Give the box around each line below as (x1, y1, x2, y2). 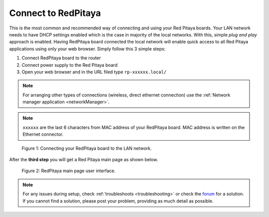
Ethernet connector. (22, 131, 64, 137)
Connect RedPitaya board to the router (21, 55, 101, 61)
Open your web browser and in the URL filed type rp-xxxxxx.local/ (21, 69, 167, 75)
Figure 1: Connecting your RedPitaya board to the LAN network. (21, 145, 152, 151)
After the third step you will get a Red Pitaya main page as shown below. (9, 157, 158, 163)
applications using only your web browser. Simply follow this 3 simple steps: (9, 45, 166, 52)
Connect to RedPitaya (9, 7, 101, 18)
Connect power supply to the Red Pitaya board (21, 62, 118, 68)
